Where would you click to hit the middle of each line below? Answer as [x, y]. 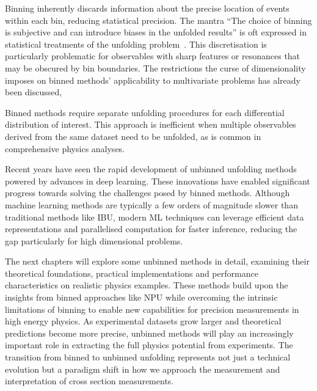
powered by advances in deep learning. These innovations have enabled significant [158, 181]
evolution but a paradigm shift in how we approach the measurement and [143, 369]
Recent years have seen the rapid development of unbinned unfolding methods [151, 169]
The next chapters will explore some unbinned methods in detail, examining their [157, 261]
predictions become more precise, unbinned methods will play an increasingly [149, 333]
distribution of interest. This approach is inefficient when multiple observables [151, 124]
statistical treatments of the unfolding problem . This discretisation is [136, 44]
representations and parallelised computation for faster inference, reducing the [151, 229]
